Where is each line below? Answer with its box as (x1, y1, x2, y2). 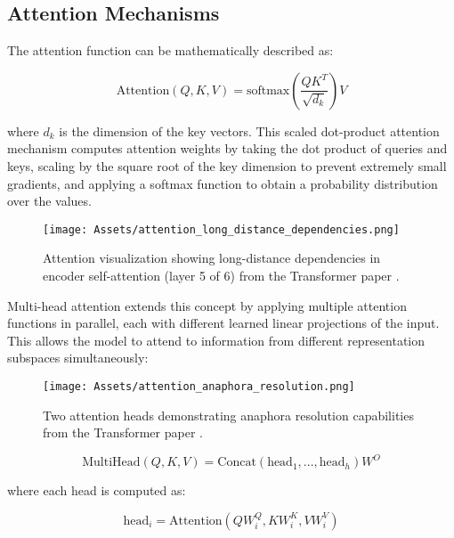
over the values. (7, 192, 92, 210)
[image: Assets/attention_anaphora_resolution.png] (43, 379, 355, 393)
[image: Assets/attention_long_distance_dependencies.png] (43, 223, 400, 236)
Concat (217, 456, 256, 469)
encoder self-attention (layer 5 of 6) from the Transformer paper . (43, 266, 400, 285)
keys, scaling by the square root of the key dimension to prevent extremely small (7, 156, 447, 175)
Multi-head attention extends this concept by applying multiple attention (7, 296, 407, 314)
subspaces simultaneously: (7, 348, 149, 367)
